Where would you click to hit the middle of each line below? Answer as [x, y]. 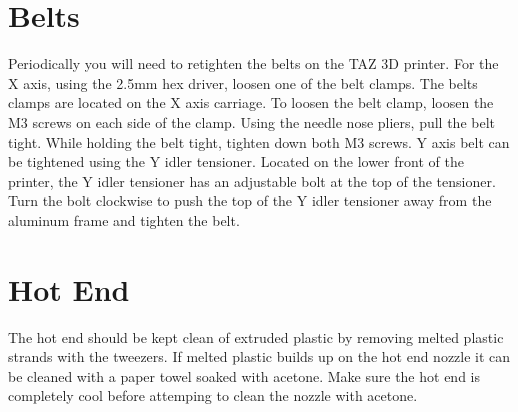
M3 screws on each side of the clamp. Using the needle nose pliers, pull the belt [251, 121]
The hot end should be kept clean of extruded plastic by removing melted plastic [256, 336]
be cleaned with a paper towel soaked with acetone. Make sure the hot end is [244, 375]
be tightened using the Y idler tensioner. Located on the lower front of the [236, 161]
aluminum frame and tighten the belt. [124, 219]
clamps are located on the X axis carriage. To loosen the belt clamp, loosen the [251, 102]
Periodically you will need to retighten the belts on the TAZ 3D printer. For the [253, 63]
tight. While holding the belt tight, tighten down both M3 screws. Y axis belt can [259, 141]
